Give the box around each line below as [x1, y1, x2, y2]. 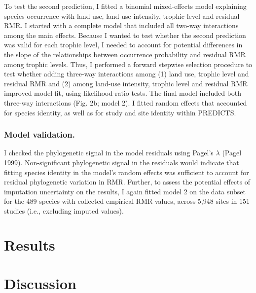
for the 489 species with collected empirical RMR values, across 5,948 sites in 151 [4, 196, 250, 206]
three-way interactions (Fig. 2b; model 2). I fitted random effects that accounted [4, 97, 247, 108]
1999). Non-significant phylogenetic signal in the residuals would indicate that [4, 157, 239, 167]
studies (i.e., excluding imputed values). [4, 205, 124, 216]
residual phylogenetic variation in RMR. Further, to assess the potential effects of [4, 177, 250, 187]
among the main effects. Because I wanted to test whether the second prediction [4, 30, 246, 40]
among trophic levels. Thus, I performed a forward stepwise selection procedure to [4, 59, 253, 69]
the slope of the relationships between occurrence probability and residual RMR [4, 49, 246, 59]
